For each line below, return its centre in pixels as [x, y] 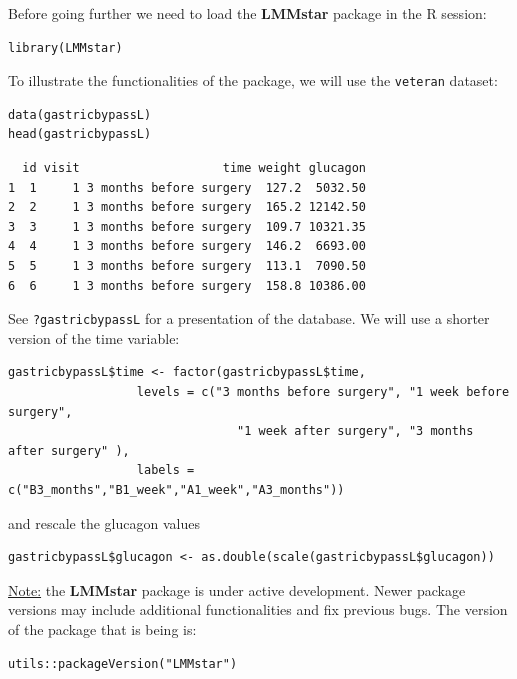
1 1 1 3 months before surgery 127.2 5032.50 [187, 187]
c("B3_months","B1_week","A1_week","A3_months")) [176, 490]
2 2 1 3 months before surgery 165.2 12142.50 [187, 207]
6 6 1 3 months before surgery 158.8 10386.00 [187, 285]
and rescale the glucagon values [104, 522]
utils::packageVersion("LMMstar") [123, 663]
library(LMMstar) [65, 47]
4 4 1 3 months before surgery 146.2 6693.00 [187, 246]
